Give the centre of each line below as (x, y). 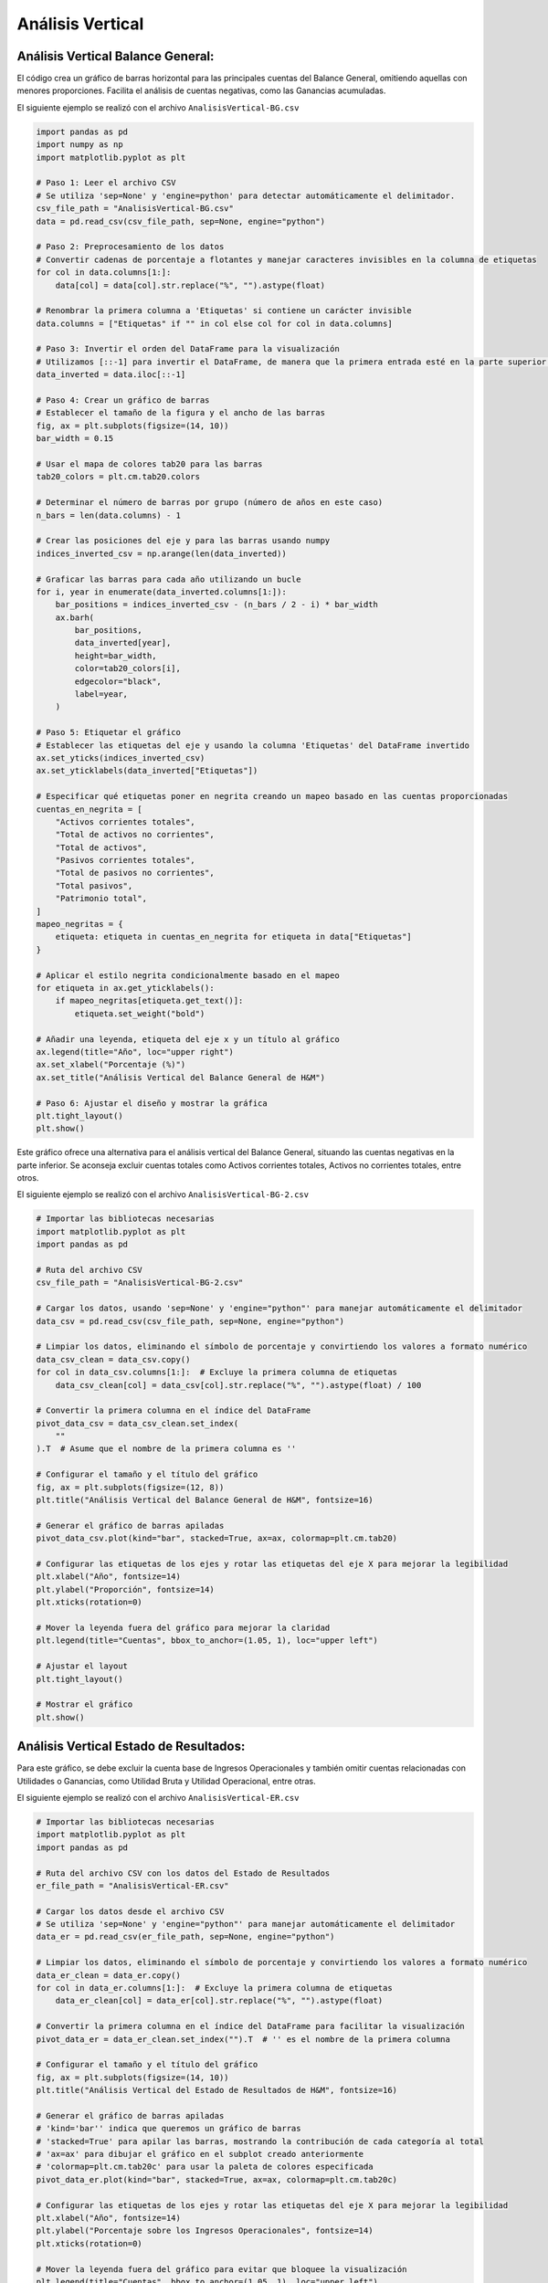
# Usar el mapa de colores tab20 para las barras (149, 464)
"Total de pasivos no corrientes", (135, 873)
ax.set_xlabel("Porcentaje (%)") (111, 1065)
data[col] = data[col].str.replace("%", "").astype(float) (190, 285)
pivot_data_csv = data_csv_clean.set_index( (137, 1423)
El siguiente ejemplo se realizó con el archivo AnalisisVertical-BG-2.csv (163, 1194)
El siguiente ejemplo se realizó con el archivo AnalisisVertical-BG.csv (158, 107)
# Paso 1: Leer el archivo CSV (106, 183)
